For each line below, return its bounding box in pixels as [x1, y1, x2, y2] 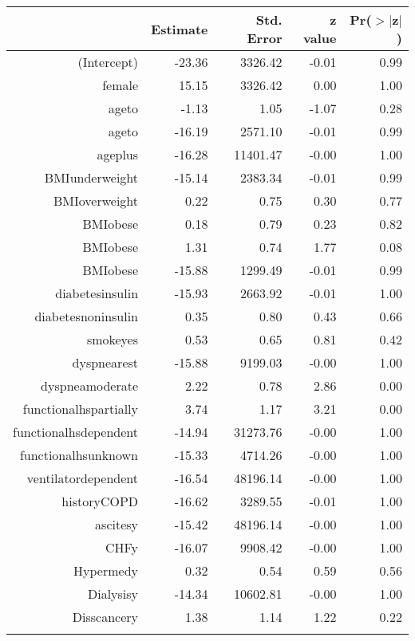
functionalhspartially [22, 399, 139, 418]
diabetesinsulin [55, 284, 139, 302]
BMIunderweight [44, 168, 139, 187]
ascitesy [95, 515, 139, 533]
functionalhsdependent [13, 423, 139, 441]
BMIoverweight [53, 191, 139, 210]
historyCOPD [61, 492, 139, 510]
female [102, 76, 139, 94]
